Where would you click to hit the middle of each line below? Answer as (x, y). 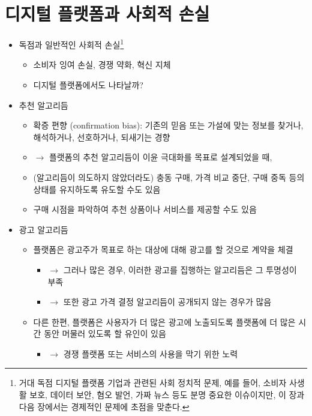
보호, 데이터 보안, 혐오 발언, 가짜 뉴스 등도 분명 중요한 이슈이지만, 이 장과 (167, 395)
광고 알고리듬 (43, 229)
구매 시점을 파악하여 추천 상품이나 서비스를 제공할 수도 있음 (145, 209)
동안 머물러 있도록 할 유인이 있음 (105, 333)
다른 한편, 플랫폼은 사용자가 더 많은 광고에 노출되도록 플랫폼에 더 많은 (164, 321)
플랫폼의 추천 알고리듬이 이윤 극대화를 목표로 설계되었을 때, (160, 157)
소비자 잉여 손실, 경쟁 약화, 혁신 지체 (102, 65)
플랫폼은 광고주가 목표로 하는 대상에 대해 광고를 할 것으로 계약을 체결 (163, 249)
